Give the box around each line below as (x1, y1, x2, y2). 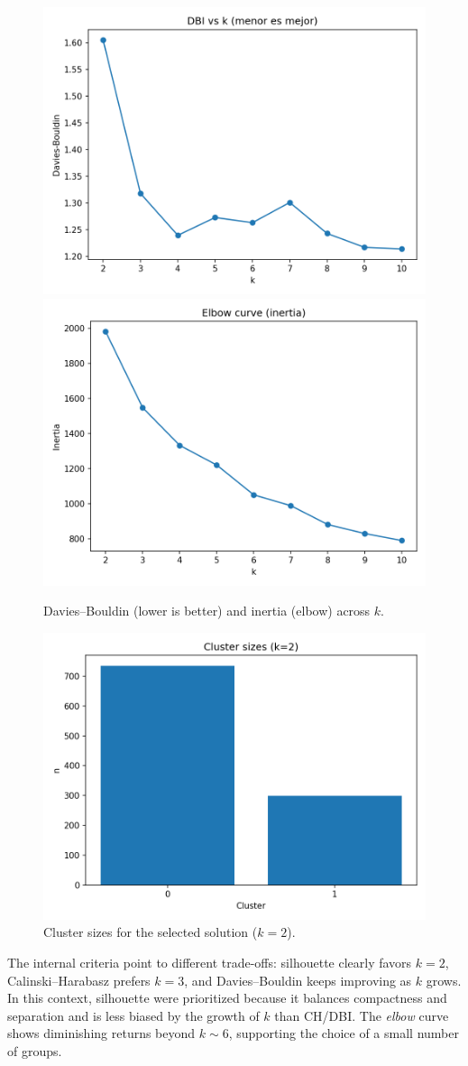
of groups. (7, 1041, 62, 1060)
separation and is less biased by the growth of (7, 1006, 260, 1024)
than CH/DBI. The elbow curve (274, 1006, 449, 1024)
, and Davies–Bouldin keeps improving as (184, 970, 412, 989)
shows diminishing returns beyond (7, 1024, 196, 1043)
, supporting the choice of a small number (228, 1024, 459, 1043)
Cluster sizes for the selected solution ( (43, 922, 258, 941)
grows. (426, 970, 462, 989)
